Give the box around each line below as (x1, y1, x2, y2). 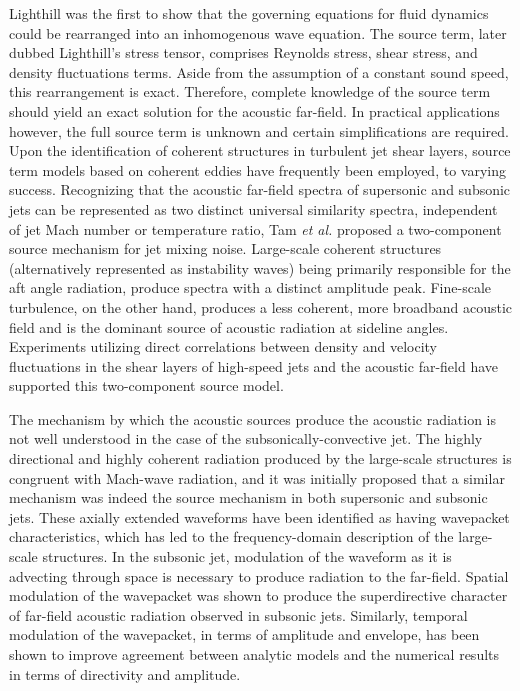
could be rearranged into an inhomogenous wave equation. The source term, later (9, 22, 507, 43)
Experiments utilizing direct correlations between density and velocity (9, 336, 437, 357)
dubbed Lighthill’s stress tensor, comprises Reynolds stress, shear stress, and (9, 42, 478, 63)
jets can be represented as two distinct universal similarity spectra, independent (9, 198, 498, 219)
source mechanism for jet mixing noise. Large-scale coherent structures (9, 238, 442, 259)
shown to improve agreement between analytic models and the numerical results (9, 644, 500, 664)
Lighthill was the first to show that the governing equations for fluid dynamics (9, 3, 489, 23)
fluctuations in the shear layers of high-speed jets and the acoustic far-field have (9, 355, 499, 376)
